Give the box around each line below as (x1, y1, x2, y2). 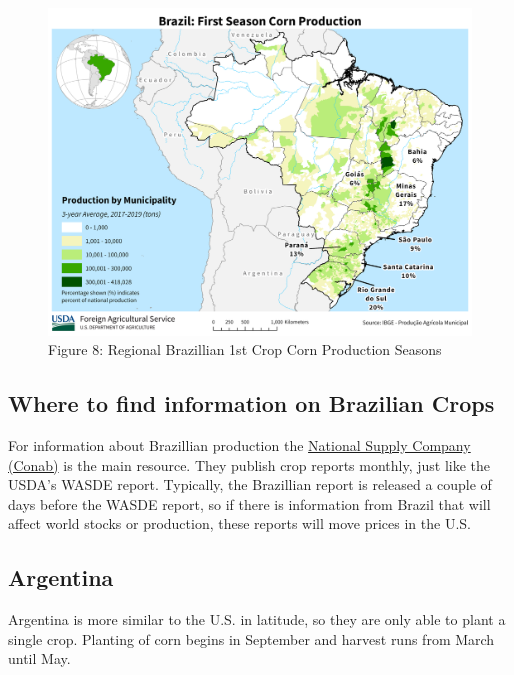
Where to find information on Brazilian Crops (8, 388, 495, 419)
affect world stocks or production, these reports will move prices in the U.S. (8, 513, 471, 534)
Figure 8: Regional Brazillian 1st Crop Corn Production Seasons (48, 339, 442, 360)
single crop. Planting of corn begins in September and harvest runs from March (8, 628, 495, 649)
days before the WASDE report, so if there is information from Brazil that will (8, 493, 491, 514)
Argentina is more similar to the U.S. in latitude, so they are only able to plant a (8, 609, 506, 630)
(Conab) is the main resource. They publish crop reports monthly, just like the (8, 454, 491, 475)
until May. (8, 648, 71, 669)
